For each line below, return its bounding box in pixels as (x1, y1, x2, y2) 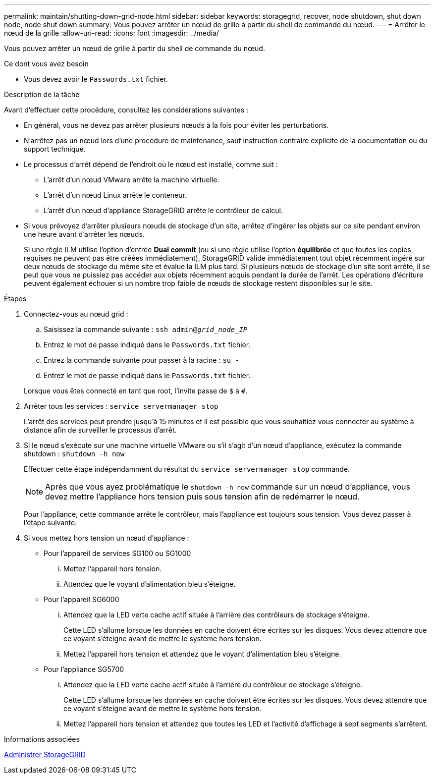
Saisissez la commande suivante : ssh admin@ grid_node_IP (44, 325, 248, 333)
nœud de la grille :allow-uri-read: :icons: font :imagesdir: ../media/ (4, 29, 219, 37)
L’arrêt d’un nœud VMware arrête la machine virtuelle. (44, 175, 219, 184)
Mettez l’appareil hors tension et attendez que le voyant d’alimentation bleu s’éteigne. (63, 650, 341, 658)
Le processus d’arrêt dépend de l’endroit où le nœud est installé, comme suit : (24, 160, 278, 168)
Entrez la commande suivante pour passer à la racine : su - (44, 356, 240, 364)
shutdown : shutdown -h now (24, 449, 125, 458)
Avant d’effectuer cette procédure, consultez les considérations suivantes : (4, 106, 249, 114)
